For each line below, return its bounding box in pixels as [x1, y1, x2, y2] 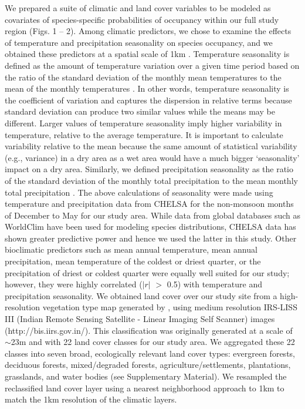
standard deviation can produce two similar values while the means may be [5, 105, 275, 118]
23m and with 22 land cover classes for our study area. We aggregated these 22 [11, 336, 295, 348]
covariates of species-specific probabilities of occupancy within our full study [5, 13, 279, 25]
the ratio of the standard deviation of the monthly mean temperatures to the [5, 71, 282, 83]
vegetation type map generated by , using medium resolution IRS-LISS [42, 301, 297, 313]
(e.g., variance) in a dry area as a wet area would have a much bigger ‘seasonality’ [5, 151, 300, 163]
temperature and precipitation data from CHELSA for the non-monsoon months [5, 197, 294, 210]
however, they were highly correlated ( [5, 278, 143, 290]
